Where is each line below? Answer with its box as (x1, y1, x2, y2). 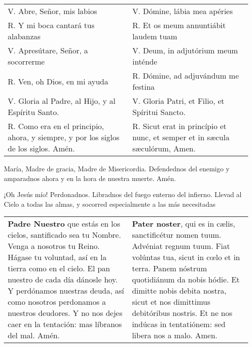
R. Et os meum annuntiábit (132, 19, 226, 31)
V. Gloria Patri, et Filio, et (132, 95, 224, 106)
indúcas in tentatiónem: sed (132, 318, 226, 330)
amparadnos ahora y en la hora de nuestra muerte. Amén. (4, 173, 176, 183)
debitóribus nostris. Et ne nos (132, 307, 233, 319)
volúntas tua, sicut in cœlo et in (132, 251, 240, 263)
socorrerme (8, 56, 45, 67)
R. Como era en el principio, (8, 120, 104, 132)
